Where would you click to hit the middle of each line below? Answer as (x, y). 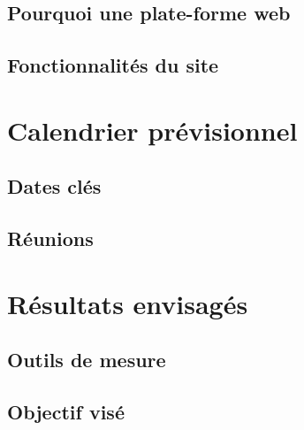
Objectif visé (66, 412)
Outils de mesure (87, 360)
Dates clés (54, 186)
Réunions (50, 238)
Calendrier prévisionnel (152, 130)
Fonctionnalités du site (113, 65)
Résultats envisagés (128, 303)
